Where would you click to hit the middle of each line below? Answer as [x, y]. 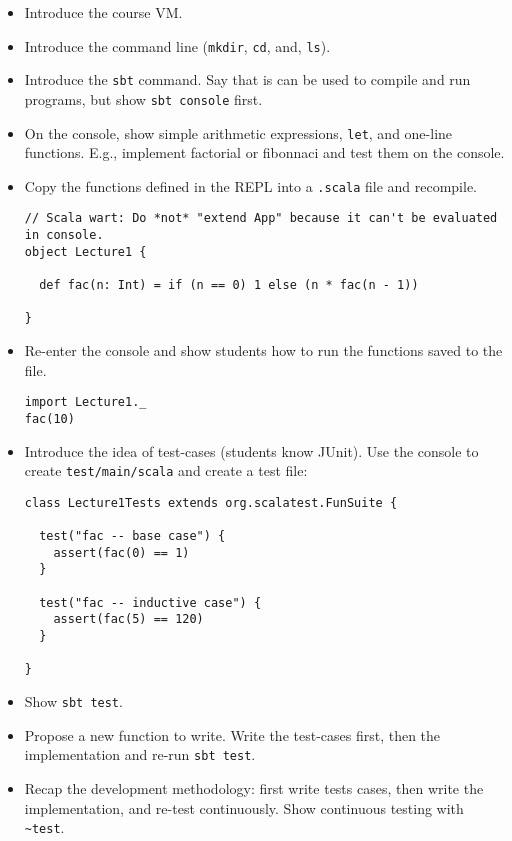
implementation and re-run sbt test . [140, 754]
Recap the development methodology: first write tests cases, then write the [254, 787]
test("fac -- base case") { [132, 536]
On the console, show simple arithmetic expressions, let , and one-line [238, 132]
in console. [64, 235]
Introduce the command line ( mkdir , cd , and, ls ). [177, 45]
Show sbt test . [73, 701]
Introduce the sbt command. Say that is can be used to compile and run [247, 79]
